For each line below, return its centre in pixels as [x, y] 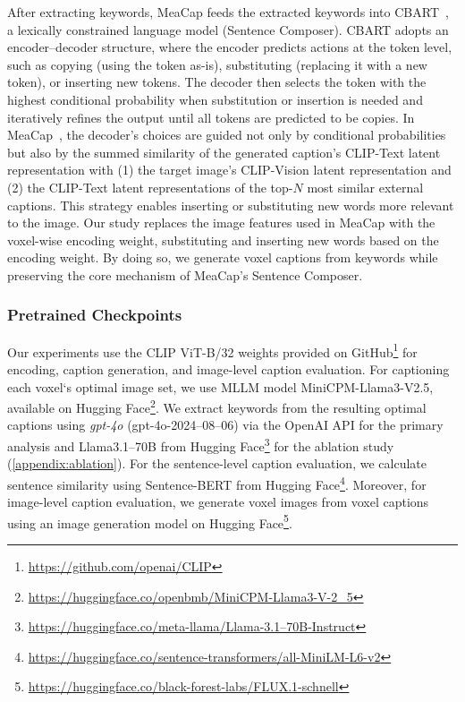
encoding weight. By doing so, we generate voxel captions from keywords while [223, 257]
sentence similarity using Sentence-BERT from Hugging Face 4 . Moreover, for [217, 483]
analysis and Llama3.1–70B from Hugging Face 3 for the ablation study [201, 445]
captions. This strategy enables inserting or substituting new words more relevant [231, 205]
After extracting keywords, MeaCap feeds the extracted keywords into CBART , [228, 12]
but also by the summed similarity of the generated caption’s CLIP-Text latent [224, 152]
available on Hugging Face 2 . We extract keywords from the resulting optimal [217, 406]
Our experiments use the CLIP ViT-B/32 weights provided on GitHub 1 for [212, 350]
